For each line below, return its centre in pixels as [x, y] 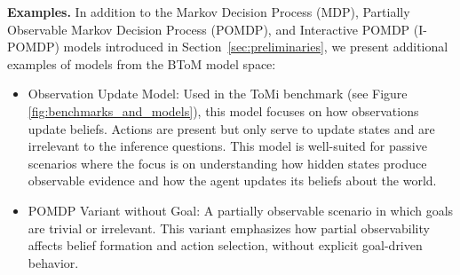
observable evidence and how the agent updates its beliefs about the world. [232, 181]
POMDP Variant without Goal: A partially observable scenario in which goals [241, 210]
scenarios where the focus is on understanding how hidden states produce [227, 163]
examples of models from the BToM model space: [142, 63]
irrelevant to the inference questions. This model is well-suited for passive [227, 146]
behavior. [53, 262]
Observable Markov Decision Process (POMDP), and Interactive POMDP [209, 29]
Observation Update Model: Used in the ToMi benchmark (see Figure [218, 94]
